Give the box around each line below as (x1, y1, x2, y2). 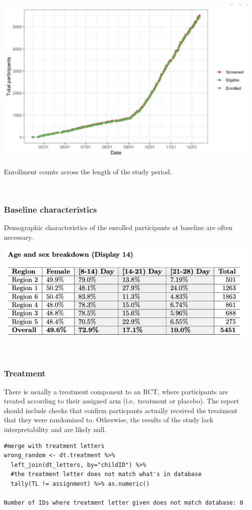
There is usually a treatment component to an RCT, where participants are (4, 386, 228, 396)
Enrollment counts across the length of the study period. (4, 166, 172, 176)
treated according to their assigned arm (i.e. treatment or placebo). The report (4, 396, 239, 406)
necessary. (4, 232, 33, 242)
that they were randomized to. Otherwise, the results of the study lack (4, 415, 214, 425)
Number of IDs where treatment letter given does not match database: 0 (4, 499, 243, 507)
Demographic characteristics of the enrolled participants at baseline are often (4, 222, 233, 232)
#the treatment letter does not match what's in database (11, 471, 202, 478)
